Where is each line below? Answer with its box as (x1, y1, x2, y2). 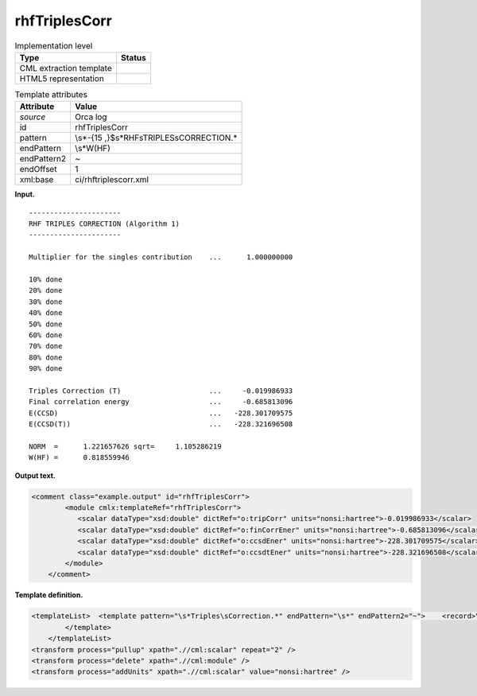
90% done (29, 364, 63, 373)
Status (120, 52, 146, 63)
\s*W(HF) (75, 143, 111, 154)
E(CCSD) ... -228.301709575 (29, 408, 293, 418)
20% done (29, 286, 63, 295)
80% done (29, 352, 63, 362)
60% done (29, 330, 63, 340)
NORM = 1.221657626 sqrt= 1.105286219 (29, 441, 222, 451)
